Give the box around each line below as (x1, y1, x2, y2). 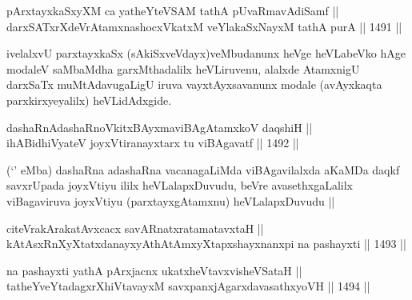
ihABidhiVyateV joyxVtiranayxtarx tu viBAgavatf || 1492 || (6, 134, 299, 151)
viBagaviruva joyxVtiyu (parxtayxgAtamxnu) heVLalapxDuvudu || (6, 192, 335, 209)
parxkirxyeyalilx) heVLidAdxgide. (6, 91, 172, 108)
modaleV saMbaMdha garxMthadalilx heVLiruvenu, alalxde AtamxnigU (6, 60, 360, 77)
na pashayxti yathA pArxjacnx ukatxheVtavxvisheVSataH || (6, 262, 302, 278)
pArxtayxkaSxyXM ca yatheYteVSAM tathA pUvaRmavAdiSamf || (6, 2, 339, 18)
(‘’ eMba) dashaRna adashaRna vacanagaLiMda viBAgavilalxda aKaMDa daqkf (6, 161, 400, 178)
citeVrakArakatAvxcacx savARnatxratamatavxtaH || (6, 219, 264, 236)
